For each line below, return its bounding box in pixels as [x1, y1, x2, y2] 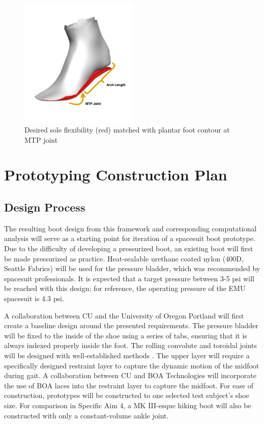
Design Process [4, 199, 85, 215]
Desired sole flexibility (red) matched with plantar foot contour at [24, 124, 230, 135]
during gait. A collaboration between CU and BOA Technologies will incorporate [4, 370, 256, 381]
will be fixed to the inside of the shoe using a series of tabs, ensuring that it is [4, 330, 247, 340]
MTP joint [24, 134, 58, 145]
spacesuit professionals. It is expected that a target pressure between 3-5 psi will [4, 273, 254, 283]
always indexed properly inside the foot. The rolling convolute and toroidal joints [4, 340, 257, 351]
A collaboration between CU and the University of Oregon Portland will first [4, 310, 244, 321]
